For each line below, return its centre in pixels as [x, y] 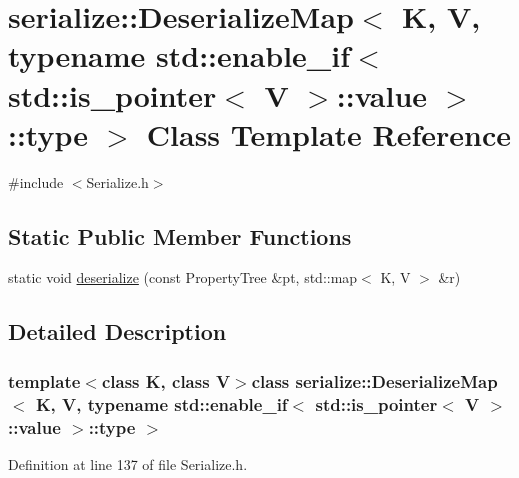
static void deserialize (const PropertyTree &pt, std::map [183, 277]
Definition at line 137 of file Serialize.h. [128, 463]
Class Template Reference [329, 133]
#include [36, 181]
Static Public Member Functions [180, 235]
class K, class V [166, 380]
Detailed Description [117, 331]
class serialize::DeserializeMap [374, 380]
